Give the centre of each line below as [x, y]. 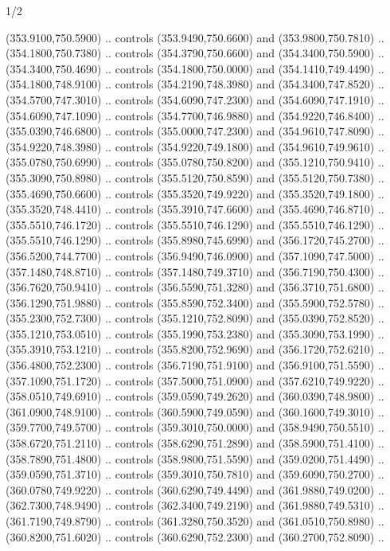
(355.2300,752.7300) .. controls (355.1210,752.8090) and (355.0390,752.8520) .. [195, 318]
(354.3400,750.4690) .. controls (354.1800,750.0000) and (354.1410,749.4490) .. [195, 68]
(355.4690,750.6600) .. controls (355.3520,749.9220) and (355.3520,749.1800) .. [195, 193]
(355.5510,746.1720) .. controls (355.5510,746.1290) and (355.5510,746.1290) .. [195, 224]
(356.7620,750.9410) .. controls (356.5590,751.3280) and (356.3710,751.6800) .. [195, 287]
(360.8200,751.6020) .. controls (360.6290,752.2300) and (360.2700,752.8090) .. [195, 536]
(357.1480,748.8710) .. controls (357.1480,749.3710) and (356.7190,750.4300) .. [195, 271]
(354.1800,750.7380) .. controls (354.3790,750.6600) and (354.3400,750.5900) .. [195, 53]
